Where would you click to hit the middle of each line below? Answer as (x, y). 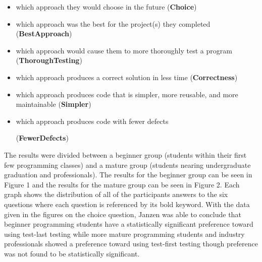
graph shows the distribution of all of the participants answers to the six (116, 194)
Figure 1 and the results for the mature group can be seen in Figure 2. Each (122, 184)
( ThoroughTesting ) (49, 60)
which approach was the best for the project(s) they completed (113, 23)
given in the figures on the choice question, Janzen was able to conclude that (123, 214)
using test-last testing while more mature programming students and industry (124, 234)
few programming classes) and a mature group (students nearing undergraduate (127, 165)
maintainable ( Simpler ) (54, 104)
